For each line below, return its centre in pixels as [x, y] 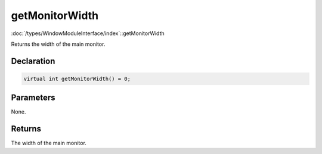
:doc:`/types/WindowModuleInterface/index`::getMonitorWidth [88, 33]
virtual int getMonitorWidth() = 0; [77, 78]
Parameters [33, 98]
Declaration [33, 61]
